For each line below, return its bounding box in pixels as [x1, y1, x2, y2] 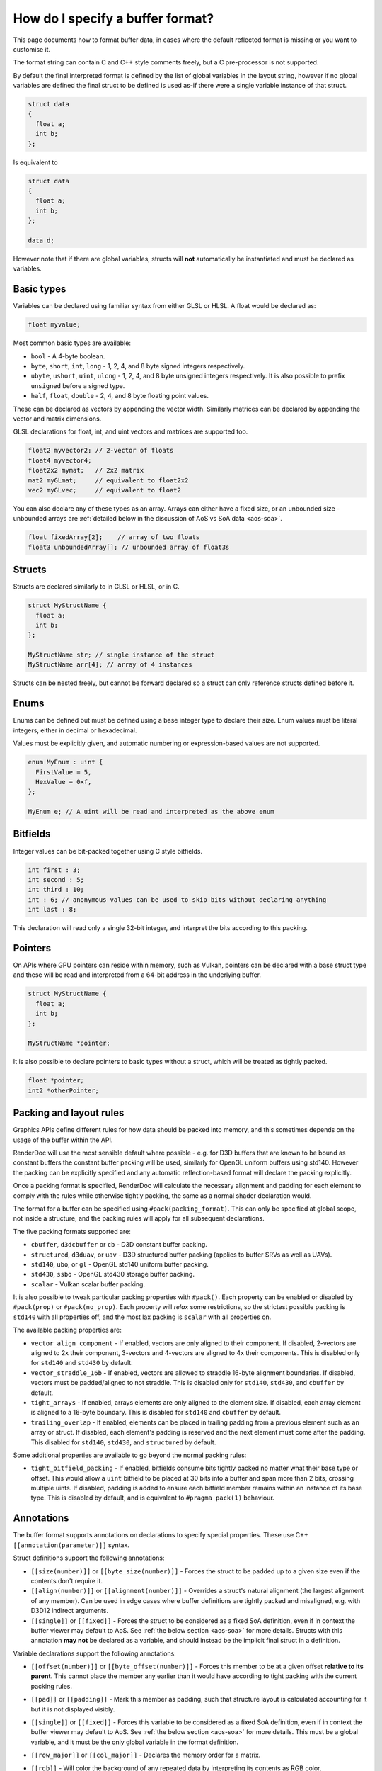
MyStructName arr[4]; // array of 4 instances [28, 661, 192, 669]
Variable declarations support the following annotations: [13, 1649, 176, 1658]
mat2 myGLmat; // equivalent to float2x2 [28, 476, 189, 485]
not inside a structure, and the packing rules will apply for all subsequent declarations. [13, 1214, 265, 1223]
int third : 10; [28, 885, 85, 894]
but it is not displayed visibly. [30, 1704, 115, 1714]
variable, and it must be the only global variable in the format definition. [30, 1738, 239, 1746]
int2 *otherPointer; [28, 1086, 99, 1094]
